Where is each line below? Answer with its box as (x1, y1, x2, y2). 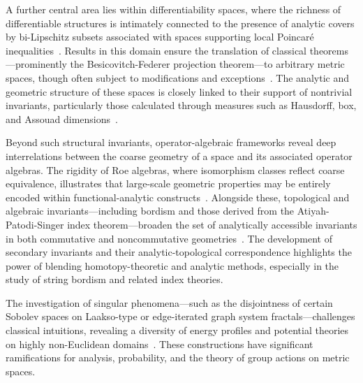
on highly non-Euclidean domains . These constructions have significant (6, 336, 313, 351)
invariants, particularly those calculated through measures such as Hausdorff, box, (6, 98, 357, 113)
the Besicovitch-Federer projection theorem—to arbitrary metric (70, 57, 345, 71)
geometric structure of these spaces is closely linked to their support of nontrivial (6, 84, 353, 99)
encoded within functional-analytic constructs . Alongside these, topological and (6, 189, 350, 204)
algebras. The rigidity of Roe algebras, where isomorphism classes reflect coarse (6, 162, 345, 177)
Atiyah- (297, 203, 329, 218)
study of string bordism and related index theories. (6, 272, 223, 287)
